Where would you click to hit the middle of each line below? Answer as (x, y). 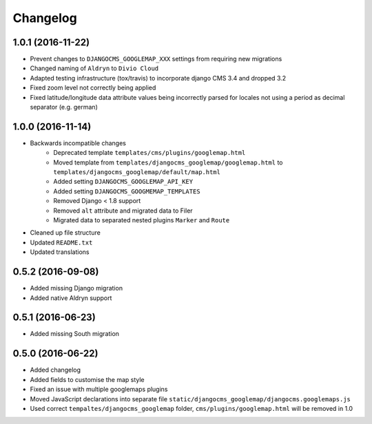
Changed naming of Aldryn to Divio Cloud (94, 68)
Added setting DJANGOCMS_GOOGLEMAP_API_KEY (123, 182)
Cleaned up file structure (65, 233)
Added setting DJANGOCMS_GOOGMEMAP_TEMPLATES (127, 191)
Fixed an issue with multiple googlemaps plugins (99, 390)
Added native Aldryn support (71, 298)
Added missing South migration (75, 334)
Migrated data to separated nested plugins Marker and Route (142, 220)
